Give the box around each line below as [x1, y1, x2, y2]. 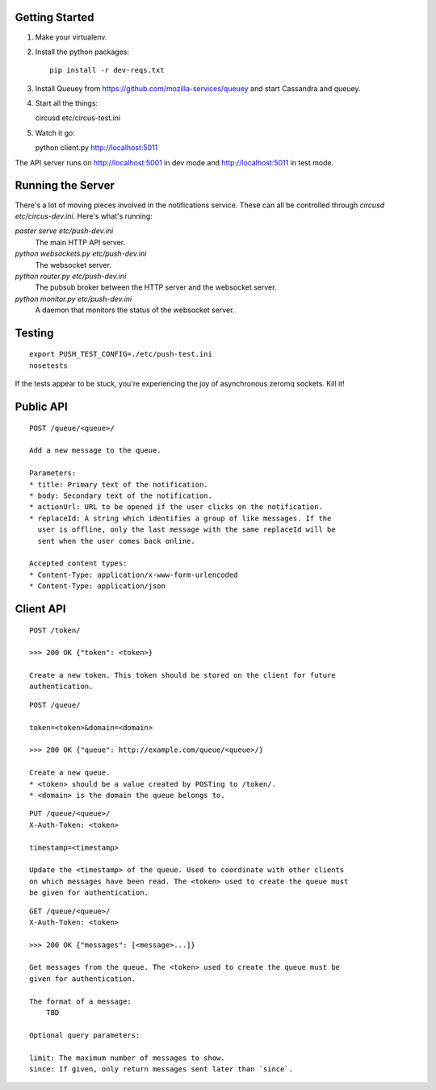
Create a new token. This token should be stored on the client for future [29, 670, 336, 680]
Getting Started [15, 10, 94, 24]
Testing [15, 326, 54, 340]
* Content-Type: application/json [29, 582, 166, 591]
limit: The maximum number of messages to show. [29, 1053, 225, 1063]
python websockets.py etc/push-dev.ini [15, 248, 147, 258]
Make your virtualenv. [35, 32, 107, 42]
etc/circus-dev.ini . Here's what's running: [15, 211, 153, 221]
